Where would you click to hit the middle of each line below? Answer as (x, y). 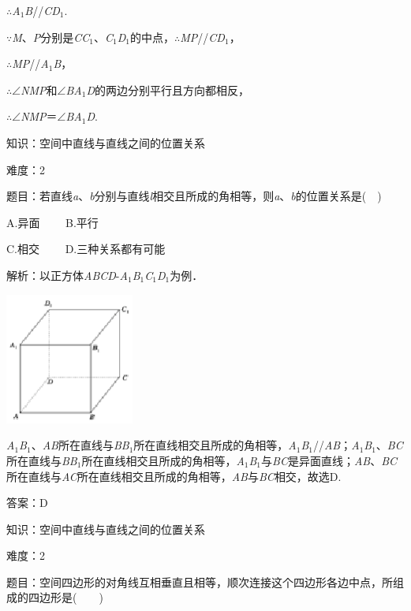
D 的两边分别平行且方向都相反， (168, 89)
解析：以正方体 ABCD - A (67, 275)
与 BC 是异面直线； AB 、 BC (329, 460)
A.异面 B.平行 (52, 222)
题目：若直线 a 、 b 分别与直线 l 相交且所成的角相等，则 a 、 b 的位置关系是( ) (194, 196)
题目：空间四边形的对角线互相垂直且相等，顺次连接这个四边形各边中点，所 (200, 581)
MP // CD (202, 37)
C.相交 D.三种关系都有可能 (86, 249)
